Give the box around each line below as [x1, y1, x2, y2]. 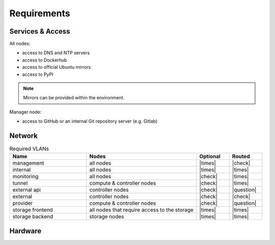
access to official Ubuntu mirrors [22, 64, 91, 70]
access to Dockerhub [22, 57, 67, 63]
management [12, 159, 44, 167]
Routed [232, 153, 250, 160]
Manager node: [9, 108, 42, 115]
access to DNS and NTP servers [22, 50, 90, 56]
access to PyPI [22, 71, 53, 77]
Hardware [9, 227, 42, 235]
